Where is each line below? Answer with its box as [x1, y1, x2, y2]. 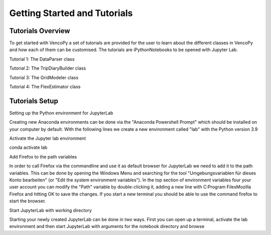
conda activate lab [9, 144, 48, 150]
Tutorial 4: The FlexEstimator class [9, 84, 81, 90]
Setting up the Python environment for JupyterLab [9, 110, 113, 116]
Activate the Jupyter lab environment [9, 135, 86, 141]
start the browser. [9, 198, 46, 204]
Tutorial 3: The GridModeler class [9, 74, 79, 80]
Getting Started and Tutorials [9, 8, 133, 19]
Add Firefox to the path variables [9, 153, 77, 160]
